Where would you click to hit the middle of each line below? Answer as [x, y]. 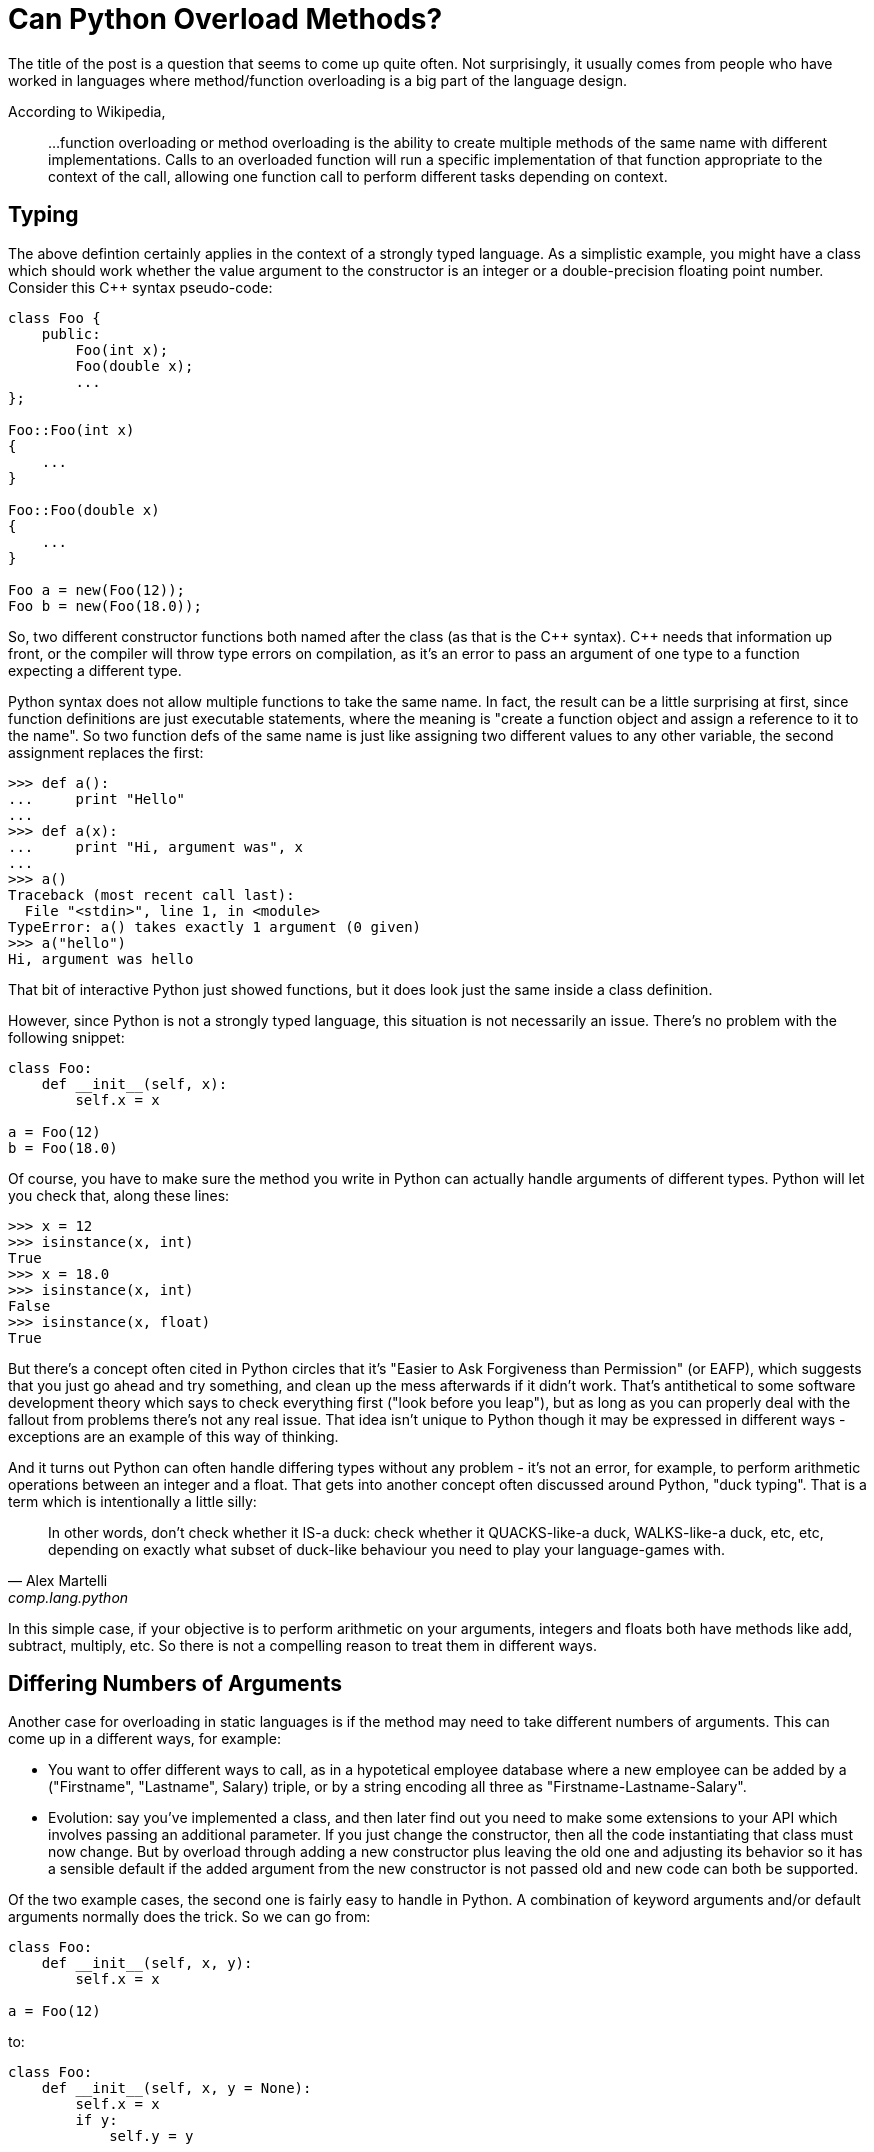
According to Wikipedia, [87, 111]
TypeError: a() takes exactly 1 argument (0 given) [215, 926]
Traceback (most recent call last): [151, 894]
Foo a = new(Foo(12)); [97, 589]
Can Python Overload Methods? [225, 19]
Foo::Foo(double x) [84, 509]
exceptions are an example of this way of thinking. [173, 1436]
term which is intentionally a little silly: [132, 1501]
